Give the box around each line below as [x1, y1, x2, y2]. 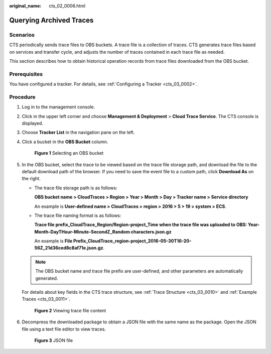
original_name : [9, 3, 42, 9]
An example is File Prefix [34, 238, 86, 244]
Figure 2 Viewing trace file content [34, 307, 106, 313]
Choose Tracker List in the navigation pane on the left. [22, 130, 135, 136]
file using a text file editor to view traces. [22, 326, 106, 332]
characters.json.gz [130, 228, 172, 234]
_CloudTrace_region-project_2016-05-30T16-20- [86, 238, 192, 244]
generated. [35, 275, 58, 281]
